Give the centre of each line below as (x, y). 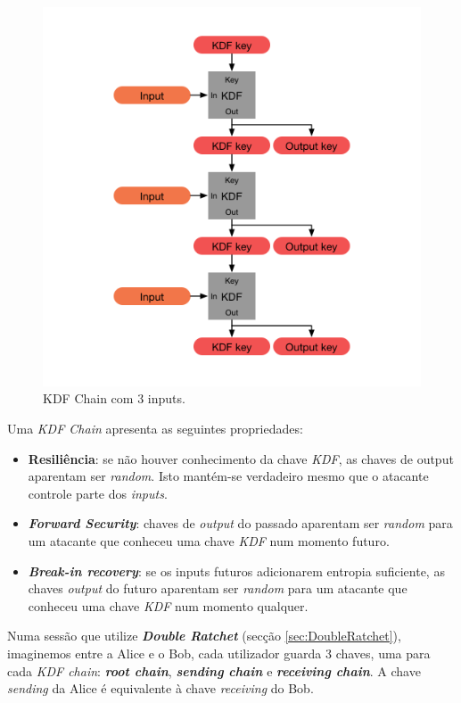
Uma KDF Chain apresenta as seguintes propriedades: (155, 429)
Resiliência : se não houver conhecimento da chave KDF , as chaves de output (241, 458)
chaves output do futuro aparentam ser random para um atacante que (218, 588)
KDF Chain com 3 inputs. (114, 398)
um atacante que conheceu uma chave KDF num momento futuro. (209, 540)
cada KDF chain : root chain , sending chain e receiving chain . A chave (214, 670)
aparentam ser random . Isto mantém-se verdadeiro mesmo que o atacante (228, 476)
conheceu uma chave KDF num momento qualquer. (168, 605)
